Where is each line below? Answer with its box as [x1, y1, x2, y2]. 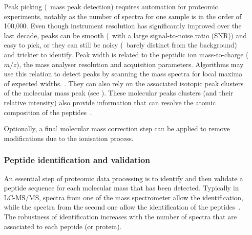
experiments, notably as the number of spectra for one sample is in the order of [4, 11, 242, 21]
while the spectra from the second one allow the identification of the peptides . [4, 202, 241, 212]
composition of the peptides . [4, 107, 92, 117]
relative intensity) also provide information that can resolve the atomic [4, 97, 216, 107]
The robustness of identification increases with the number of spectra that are [4, 211, 237, 221]
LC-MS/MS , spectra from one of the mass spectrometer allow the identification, [4, 192, 243, 202]
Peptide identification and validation [4, 154, 150, 166]
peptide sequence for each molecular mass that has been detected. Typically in [4, 183, 239, 193]
